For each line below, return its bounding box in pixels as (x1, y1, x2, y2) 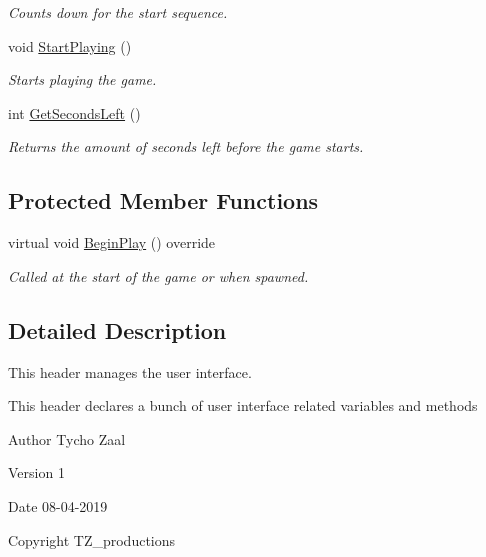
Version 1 (8, 462, 65, 483)
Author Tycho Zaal (8, 428, 126, 449)
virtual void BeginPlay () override (8, 232, 216, 253)
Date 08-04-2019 (8, 495, 108, 516)
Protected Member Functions (8, 185, 319, 216)
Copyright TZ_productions (8, 529, 176, 550)
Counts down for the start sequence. (8, 2, 228, 22)
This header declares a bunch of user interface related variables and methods (8, 395, 478, 416)
